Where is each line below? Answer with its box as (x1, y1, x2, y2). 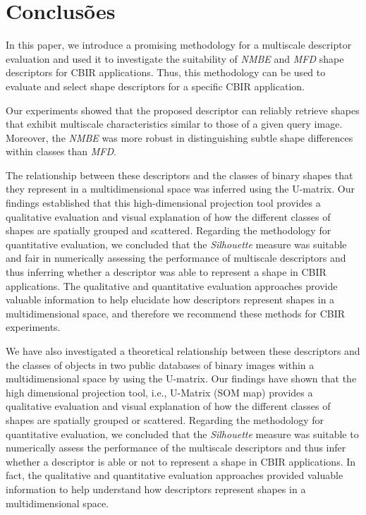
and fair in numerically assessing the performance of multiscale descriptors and (6, 250, 346, 265)
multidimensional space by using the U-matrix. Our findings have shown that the (6, 371, 357, 386)
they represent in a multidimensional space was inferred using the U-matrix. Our (6, 181, 355, 196)
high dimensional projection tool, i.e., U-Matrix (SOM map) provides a (6, 384, 313, 399)
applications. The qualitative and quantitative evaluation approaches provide (6, 278, 338, 293)
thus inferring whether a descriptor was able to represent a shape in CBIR (6, 265, 327, 279)
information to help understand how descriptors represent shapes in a (6, 481, 306, 496)
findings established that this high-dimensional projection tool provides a (6, 195, 321, 210)
